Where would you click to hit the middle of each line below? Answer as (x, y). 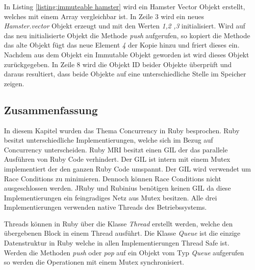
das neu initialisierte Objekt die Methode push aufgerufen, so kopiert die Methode (127, 35)
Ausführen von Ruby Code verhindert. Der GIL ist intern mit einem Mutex (117, 159)
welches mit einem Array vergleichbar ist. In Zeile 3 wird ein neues (104, 16)
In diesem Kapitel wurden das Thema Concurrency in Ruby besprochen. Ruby (122, 130)
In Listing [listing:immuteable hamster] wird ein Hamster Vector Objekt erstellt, (125, 6)
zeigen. (14, 83)
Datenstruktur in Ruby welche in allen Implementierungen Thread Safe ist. (117, 243)
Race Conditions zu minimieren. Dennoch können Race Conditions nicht (113, 178)
